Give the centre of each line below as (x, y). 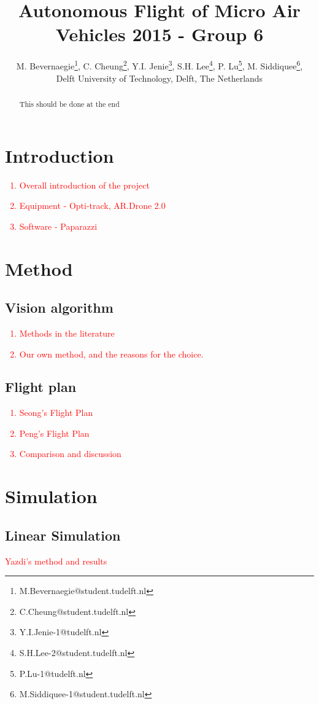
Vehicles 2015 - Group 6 (159, 34)
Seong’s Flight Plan (56, 413)
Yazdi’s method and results (56, 561)
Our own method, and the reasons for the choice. (111, 354)
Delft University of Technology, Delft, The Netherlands (159, 78)
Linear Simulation (63, 535)
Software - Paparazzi (58, 226)
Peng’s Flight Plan (54, 433)
